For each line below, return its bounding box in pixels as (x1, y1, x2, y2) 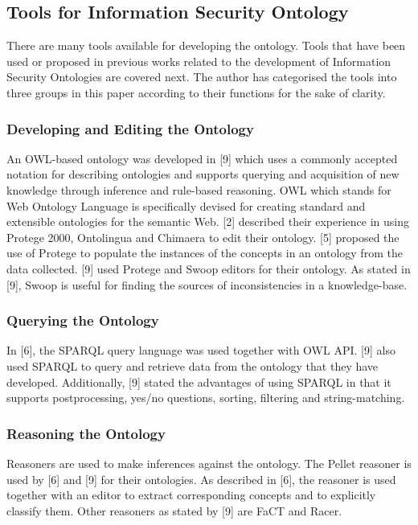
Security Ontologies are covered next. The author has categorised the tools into (6, 68, 397, 85)
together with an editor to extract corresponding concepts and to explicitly (6, 486, 376, 503)
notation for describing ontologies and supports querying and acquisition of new (6, 166, 400, 183)
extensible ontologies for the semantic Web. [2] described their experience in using (6, 213, 410, 230)
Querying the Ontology (6, 310, 159, 330)
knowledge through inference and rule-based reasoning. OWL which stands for (6, 181, 391, 198)
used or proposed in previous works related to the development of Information (6, 52, 391, 69)
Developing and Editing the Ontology (6, 118, 254, 138)
